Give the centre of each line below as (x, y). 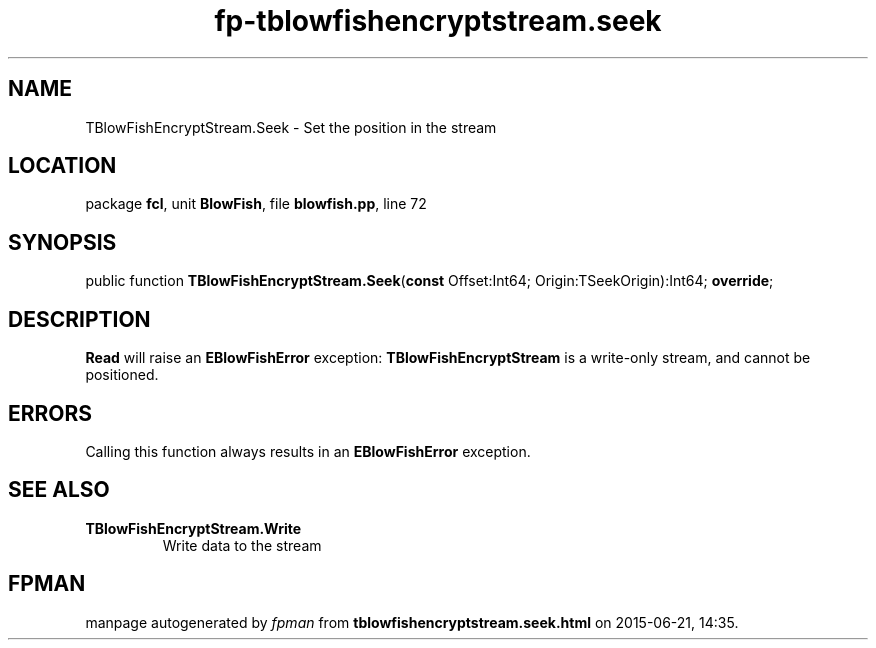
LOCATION (62, 166)
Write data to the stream (242, 545)
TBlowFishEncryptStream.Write (193, 528)
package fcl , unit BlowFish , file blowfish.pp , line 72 (256, 204)
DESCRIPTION (79, 319)
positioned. (122, 375)
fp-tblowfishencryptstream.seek (438, 21)
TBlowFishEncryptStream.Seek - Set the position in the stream (291, 127)
